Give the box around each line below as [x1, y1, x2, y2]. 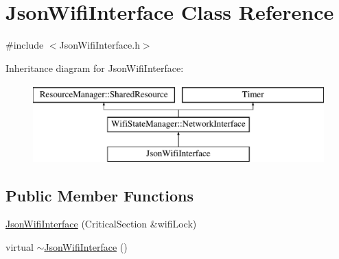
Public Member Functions [5, 184, 194, 206]
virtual [5, 240, 34, 254]
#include [5, 38, 44, 52]
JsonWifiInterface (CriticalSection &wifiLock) [5, 217, 197, 231]
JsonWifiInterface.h [59, 38, 140, 52]
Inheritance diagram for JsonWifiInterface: [5, 60, 184, 75]
